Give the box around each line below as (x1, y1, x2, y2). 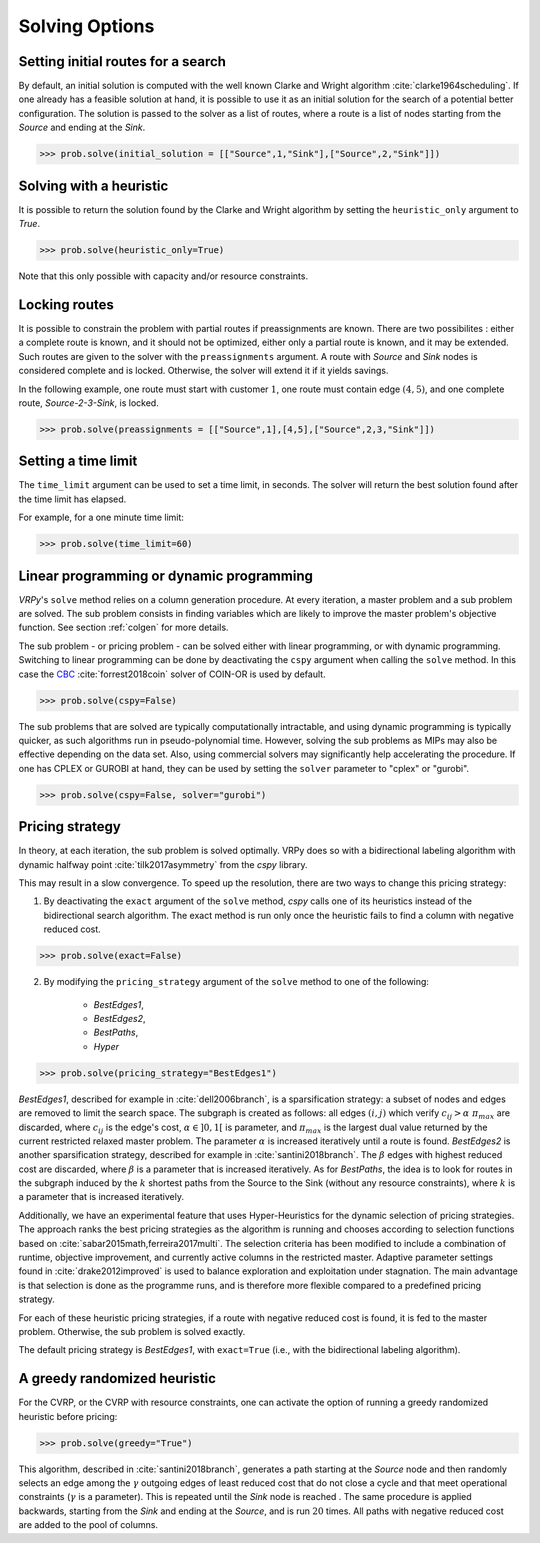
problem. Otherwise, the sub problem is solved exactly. (18, 1325, 246, 1337)
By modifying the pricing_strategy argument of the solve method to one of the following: (43, 976, 430, 988)
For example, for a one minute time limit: (18, 511, 185, 524)
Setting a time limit (18, 453, 138, 470)
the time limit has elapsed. (18, 493, 127, 505)
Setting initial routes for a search (18, 53, 227, 70)
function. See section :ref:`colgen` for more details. (18, 621, 229, 634)
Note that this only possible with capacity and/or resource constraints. (18, 270, 309, 282)
